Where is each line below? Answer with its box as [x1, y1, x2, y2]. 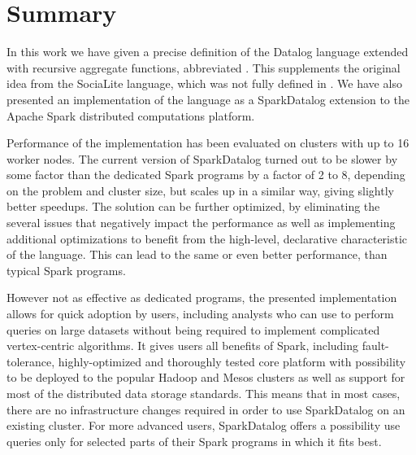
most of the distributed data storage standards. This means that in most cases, [6, 385, 401, 401]
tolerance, [6, 352, 55, 370]
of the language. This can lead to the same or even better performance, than [6, 246, 388, 263]
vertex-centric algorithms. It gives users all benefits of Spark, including [6, 337, 359, 354]
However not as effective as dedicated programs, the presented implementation [6, 289, 397, 306]
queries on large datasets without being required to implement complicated [6, 321, 380, 338]
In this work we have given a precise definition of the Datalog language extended [6, 43, 409, 60]
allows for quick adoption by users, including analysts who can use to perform [6, 305, 394, 322]
